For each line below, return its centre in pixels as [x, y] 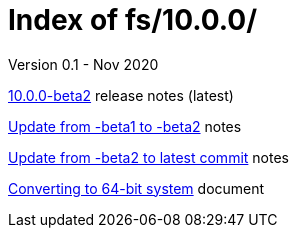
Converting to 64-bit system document [136, 188]
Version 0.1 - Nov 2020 [83, 64]
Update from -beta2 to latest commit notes [148, 157]
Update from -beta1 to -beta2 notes [125, 126]
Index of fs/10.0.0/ [133, 20]
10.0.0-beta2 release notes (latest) [121, 95]
